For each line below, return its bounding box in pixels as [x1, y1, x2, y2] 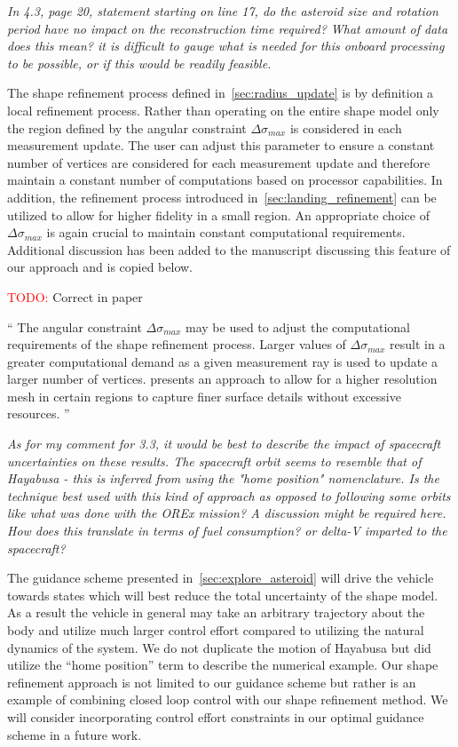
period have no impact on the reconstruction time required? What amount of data [7, 19, 448, 37]
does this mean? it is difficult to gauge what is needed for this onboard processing [7, 36, 445, 55]
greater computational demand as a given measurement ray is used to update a [7, 352, 438, 370]
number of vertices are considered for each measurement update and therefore [7, 153, 430, 171]
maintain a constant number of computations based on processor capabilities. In [7, 171, 443, 189]
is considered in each [289, 118, 402, 137]
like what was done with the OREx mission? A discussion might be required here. [7, 504, 446, 522]
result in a [390, 335, 446, 354]
